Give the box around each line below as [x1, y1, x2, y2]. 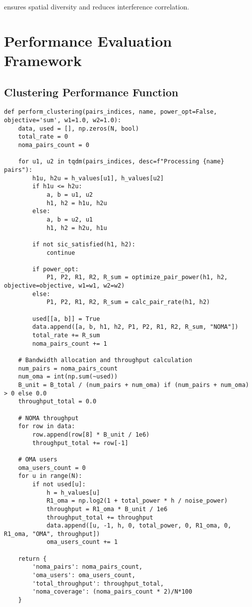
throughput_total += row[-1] [32, 439, 128, 447]
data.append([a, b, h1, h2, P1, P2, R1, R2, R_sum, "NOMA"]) [32, 323, 239, 331]
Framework [4, 50, 82, 70]
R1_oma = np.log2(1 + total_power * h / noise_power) [46, 497, 228, 505]
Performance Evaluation [4, 30, 172, 51]
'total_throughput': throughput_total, [32, 580, 164, 587]
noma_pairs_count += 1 [32, 340, 107, 347]
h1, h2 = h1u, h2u [46, 199, 107, 207]
